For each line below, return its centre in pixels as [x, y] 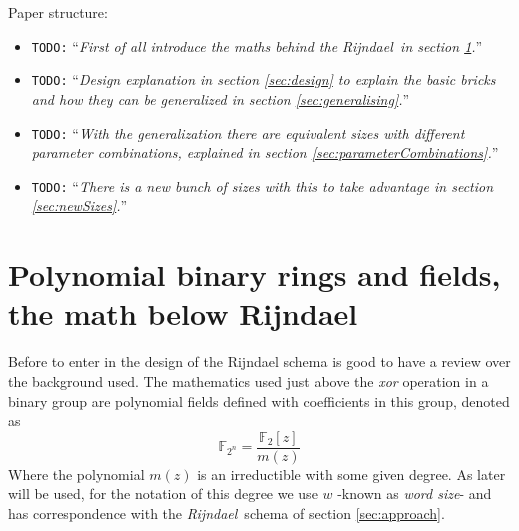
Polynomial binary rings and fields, [254, 274]
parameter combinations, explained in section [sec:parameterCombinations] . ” [265, 152]
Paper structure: [58, 12]
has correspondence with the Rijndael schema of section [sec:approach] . [226, 512]
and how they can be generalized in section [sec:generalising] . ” [220, 98]
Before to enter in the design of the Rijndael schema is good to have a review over [259, 361]
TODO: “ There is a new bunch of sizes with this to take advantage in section [262, 185]
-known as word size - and [414, 493]
